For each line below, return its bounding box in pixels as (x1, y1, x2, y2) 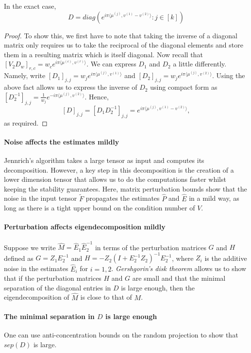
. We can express (86, 59, 136, 69)
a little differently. (173, 59, 227, 69)
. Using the (212, 70, 245, 80)
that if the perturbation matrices (4, 273, 101, 283)
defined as (4, 253, 33, 263)
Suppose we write (4, 242, 56, 252)
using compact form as (150, 82, 218, 92)
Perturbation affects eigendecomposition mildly (4, 222, 166, 232)
